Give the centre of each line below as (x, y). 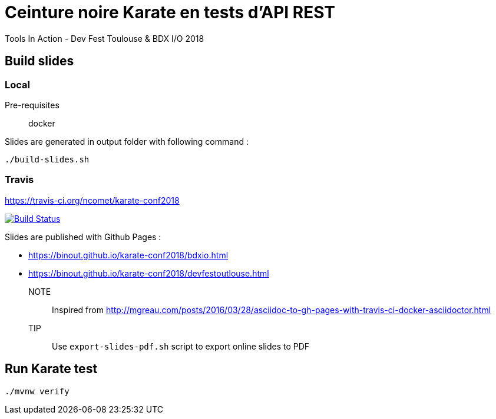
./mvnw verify (37, 391)
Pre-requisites (32, 105)
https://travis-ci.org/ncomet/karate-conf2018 (92, 200)
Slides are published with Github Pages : (83, 237)
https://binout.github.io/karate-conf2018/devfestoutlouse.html (149, 273)
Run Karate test (51, 369)
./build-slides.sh (47, 159)
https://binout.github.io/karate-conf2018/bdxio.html (128, 255)
